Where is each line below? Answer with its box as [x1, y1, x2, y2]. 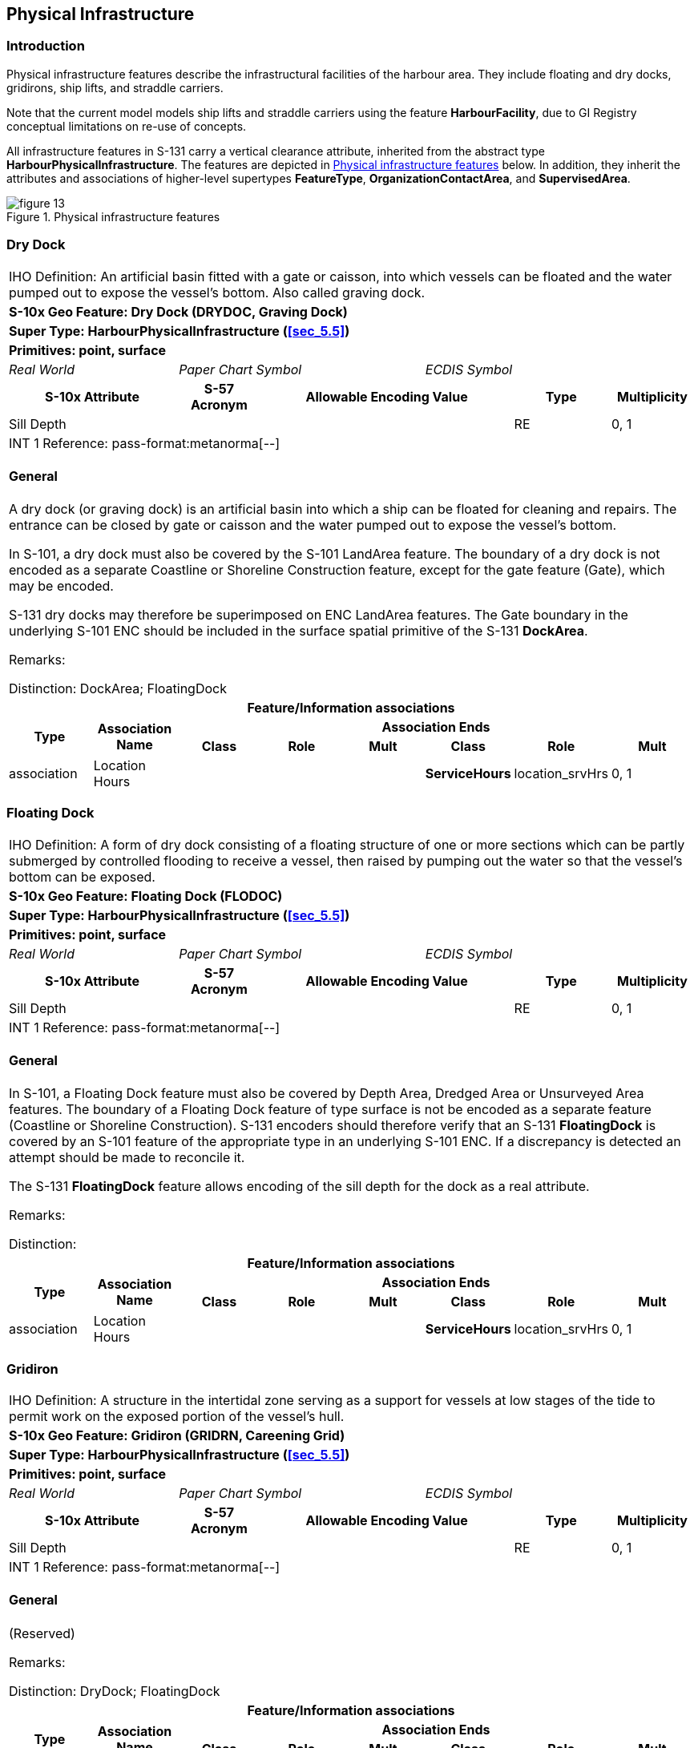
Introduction [6, 38, 85, 54]
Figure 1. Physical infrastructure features [6, 209, 220, 224]
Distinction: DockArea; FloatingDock [9, 680, 227, 697]
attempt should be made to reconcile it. [9, 1149, 245, 1166]
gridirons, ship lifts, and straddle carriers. [6, 80, 224, 95]
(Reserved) [9, 1625, 75, 1641]
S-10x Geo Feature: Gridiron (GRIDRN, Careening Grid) [9, 1427, 345, 1444]
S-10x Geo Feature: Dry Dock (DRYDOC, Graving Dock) [9, 303, 348, 320]
